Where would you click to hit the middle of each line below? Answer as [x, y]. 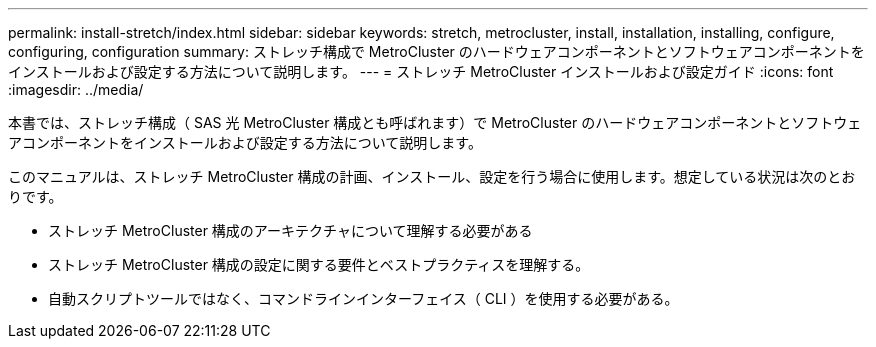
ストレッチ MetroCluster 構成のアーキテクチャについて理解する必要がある [290, 230]
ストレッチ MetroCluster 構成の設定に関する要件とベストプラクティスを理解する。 [319, 264]
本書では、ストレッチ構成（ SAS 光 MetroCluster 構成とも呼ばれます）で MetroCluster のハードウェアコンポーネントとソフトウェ [435, 122]
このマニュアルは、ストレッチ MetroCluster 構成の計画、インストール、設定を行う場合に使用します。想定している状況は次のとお [432, 176]
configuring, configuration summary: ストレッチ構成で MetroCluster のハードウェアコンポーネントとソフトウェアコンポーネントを [436, 51]
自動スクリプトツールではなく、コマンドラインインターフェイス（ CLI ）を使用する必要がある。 [363, 298]
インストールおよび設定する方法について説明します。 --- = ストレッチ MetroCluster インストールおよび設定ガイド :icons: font [421, 71]
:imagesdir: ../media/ [76, 89]
